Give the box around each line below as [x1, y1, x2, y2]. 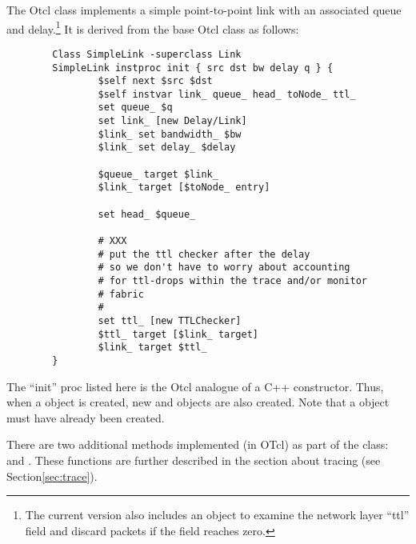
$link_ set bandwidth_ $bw [98, 128, 242, 140]
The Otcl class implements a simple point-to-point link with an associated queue [6, 2, 402, 18]
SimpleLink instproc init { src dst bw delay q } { [52, 62, 334, 74]
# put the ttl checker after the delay [98, 248, 310, 260]
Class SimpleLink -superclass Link [52, 48, 242, 60]
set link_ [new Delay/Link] [98, 115, 247, 127]
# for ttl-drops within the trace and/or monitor [98, 275, 368, 286]
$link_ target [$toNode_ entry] [98, 182, 270, 194]
